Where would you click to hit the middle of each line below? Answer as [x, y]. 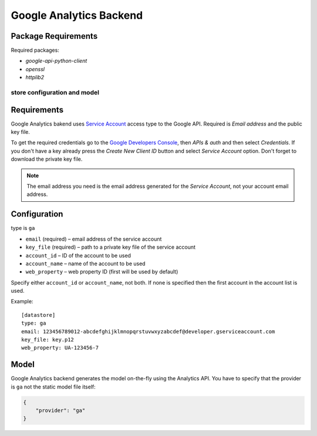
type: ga [34, 323]
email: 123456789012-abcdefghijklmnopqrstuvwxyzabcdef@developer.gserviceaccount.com [148, 331]
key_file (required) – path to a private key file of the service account [111, 247]
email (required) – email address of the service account [94, 239]
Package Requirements [54, 36]
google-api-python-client [56, 61]
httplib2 [35, 77]
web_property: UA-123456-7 [60, 348]
